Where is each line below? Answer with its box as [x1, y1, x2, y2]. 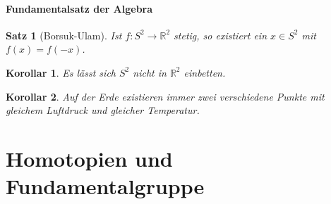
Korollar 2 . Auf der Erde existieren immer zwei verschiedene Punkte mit [6, 89, 325, 103]
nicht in [133, 65, 167, 79]
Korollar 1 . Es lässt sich [6, 65, 116, 79]
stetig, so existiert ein [174, 27, 267, 42]
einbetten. [183, 65, 226, 79]
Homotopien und [6, 144, 173, 172]
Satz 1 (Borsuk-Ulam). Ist [6, 27, 122, 42]
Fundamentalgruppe [6, 172, 205, 200]
